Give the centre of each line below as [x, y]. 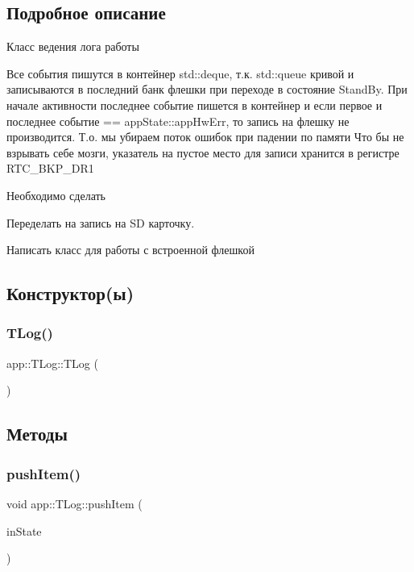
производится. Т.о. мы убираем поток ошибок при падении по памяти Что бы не [205, 137]
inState [24, 530]
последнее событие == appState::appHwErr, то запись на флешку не [178, 121]
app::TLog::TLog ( [52, 363]
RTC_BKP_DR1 [50, 168]
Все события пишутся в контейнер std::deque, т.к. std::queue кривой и [180, 73]
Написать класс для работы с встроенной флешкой [130, 250]
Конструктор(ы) [70, 293]
